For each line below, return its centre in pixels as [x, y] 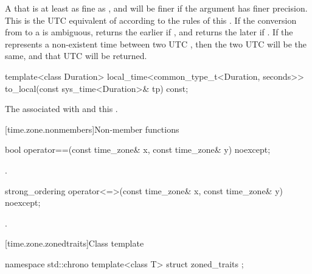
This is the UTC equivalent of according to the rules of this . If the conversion [151, 20]
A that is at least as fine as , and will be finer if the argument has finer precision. [156, 8]
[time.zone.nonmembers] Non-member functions [92, 129]
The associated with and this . [61, 109]
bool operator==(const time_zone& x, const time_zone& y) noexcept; [138, 149]
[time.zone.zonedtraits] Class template [75, 243]
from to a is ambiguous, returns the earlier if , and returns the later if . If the [149, 32]
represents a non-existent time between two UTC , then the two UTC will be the [156, 44]
